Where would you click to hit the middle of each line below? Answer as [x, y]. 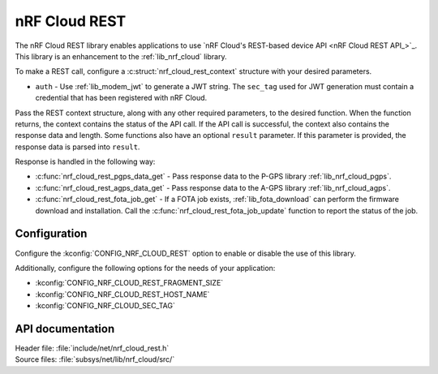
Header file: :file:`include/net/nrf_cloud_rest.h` [92, 348]
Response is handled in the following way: [85, 161]
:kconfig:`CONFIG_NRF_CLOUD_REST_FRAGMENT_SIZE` [129, 283]
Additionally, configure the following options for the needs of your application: [145, 268]
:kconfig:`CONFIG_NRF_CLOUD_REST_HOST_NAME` [122, 294]
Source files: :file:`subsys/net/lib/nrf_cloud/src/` [95, 359]
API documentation [65, 329]
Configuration [51, 234]
